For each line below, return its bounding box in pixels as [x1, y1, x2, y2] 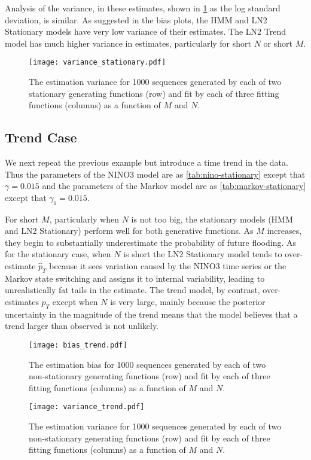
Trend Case [5, 128, 77, 147]
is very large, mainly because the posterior [110, 295, 266, 307]
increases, [267, 224, 302, 237]
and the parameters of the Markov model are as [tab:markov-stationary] [42, 179, 306, 192]
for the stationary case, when [5, 248, 111, 260]
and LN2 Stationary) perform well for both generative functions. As [5, 224, 254, 237]
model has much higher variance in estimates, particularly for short [5, 36, 251, 49]
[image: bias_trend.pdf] [29, 340, 127, 349]
